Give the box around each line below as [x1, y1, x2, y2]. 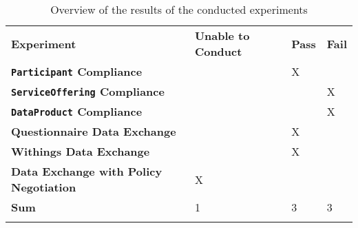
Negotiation [11, 179, 76, 195]
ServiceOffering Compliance [11, 83, 165, 99]
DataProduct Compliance [11, 103, 143, 119]
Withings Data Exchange [11, 143, 150, 159]
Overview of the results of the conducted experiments [50, 1, 308, 17]
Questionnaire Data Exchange [11, 123, 176, 139]
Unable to [194, 28, 250, 43]
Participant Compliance [11, 63, 143, 79]
